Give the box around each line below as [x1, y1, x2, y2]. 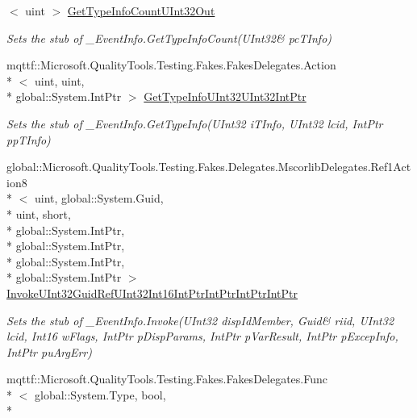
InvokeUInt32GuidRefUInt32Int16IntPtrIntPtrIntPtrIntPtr [6, 284, 298, 301]
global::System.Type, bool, [34, 386, 166, 403]
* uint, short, [6, 205, 71, 222]
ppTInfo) [6, 131, 51, 148]
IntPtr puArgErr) [6, 343, 93, 360]
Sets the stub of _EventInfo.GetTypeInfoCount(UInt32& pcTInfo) [6, 29, 332, 46]
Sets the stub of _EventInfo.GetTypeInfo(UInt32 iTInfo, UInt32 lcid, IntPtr [6, 115, 383, 132]
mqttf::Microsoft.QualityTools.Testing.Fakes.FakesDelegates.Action [6, 56, 336, 73]
